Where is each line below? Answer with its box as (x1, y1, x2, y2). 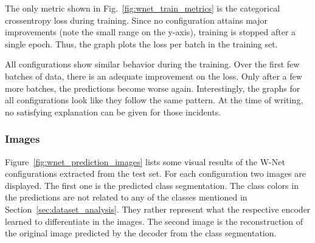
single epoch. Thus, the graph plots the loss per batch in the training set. (5, 37, 278, 50)
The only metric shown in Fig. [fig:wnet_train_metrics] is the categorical (5, 2, 280, 14)
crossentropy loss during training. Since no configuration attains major (5, 13, 268, 26)
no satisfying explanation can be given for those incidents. (5, 105, 221, 118)
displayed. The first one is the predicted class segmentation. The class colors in (5, 179, 299, 191)
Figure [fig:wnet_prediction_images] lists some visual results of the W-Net (5, 155, 285, 168)
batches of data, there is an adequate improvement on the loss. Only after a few (5, 69, 302, 82)
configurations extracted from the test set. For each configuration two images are (5, 167, 306, 180)
